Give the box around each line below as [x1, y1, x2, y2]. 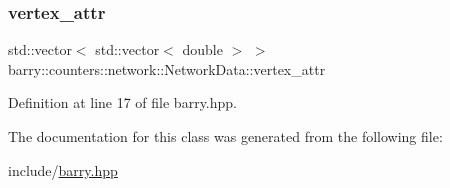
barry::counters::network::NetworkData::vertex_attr [8, 58, 326, 79]
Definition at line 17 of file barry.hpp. [8, 92, 237, 113]
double [182, 39, 223, 60]
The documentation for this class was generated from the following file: [8, 126, 443, 146]
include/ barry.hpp [8, 159, 118, 180]
